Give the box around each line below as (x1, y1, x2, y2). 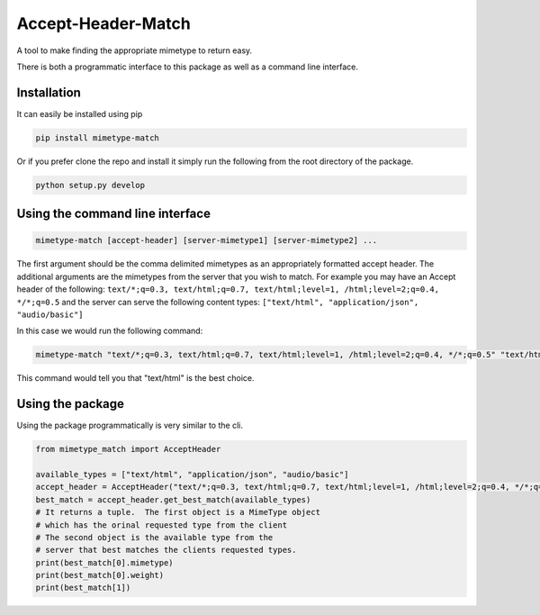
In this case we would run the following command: (16, 325, 203, 337)
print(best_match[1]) (35, 583, 131, 593)
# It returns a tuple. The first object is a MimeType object (35, 507, 321, 518)
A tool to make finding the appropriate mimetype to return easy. (16, 45, 253, 56)
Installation (16, 85, 81, 100)
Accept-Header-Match (16, 14, 191, 33)
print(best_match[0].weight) (35, 570, 165, 581)
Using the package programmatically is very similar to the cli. (16, 420, 243, 431)
